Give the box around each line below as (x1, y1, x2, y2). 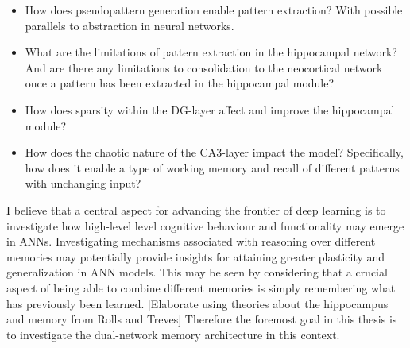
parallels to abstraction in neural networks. (25, 17, 234, 33)
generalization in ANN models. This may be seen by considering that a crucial (6, 264, 388, 280)
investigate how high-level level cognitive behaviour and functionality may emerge (6, 217, 404, 234)
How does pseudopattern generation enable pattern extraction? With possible (25, 2, 403, 17)
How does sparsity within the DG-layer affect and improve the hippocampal (25, 101, 395, 118)
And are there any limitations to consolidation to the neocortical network (25, 59, 383, 75)
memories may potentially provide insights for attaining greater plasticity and (6, 248, 385, 265)
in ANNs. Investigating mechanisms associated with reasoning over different (6, 233, 376, 249)
